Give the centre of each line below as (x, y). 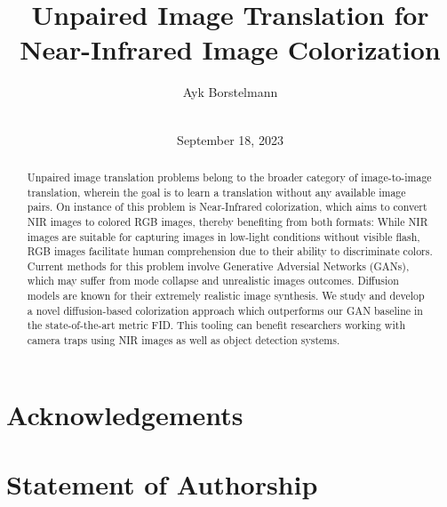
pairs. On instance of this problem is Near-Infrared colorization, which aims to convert (227, 207)
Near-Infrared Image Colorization (230, 49)
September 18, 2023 (230, 139)
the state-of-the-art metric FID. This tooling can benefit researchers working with (216, 325)
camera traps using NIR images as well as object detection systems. (184, 340)
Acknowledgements (125, 414)
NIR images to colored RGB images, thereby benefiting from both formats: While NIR (227, 221)
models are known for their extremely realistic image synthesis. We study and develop (226, 296)
